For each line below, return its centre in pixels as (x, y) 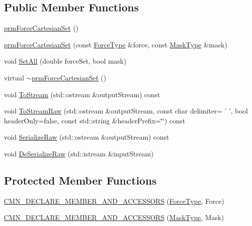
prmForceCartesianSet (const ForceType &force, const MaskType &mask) (116, 44)
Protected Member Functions (80, 180)
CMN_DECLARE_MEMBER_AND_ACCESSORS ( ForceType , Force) (114, 201)
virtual (14, 77)
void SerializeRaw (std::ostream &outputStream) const (87, 137)
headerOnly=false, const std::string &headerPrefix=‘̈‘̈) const (95, 120)
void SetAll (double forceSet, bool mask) (65, 61)
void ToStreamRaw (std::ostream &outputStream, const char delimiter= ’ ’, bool (126, 111)
